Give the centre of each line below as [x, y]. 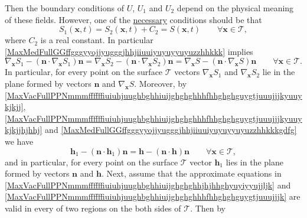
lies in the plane [254, 162]
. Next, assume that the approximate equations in [191, 173]
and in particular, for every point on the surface [92, 162]
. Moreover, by [161, 83]
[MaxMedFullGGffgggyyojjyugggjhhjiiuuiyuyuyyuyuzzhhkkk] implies [129, 51]
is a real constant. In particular [97, 40]
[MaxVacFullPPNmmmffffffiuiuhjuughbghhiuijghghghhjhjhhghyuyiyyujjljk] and [148, 185]
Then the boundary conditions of [64, 8]
